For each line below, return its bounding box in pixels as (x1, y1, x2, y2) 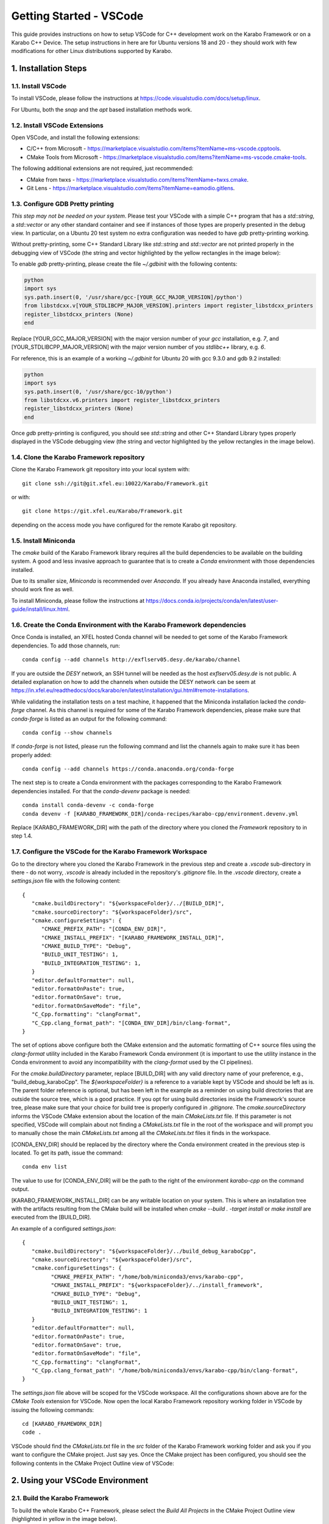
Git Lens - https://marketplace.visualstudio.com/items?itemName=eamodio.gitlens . (26, 184, 235, 191)
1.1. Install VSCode (11, 82, 67, 91)
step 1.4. (11, 832, 33, 839)
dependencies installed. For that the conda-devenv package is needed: (11, 787, 191, 795)
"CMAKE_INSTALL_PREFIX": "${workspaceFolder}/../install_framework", (51, 1282, 263, 1289)
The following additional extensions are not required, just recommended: (11, 165, 194, 172)
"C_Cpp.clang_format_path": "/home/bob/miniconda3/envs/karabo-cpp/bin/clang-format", (31, 1367, 299, 1374)
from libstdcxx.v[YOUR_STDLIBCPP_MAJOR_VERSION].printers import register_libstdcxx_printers (24, 302, 314, 309)
